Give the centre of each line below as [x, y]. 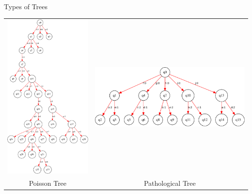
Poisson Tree [48, 183]
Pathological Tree [170, 183]
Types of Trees [26, 6]
